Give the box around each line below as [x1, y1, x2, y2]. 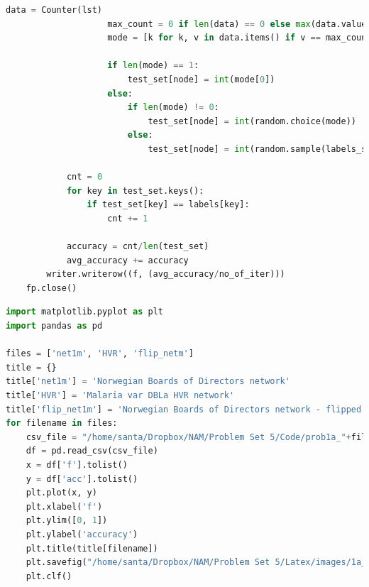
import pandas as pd [6, 321, 103, 331]
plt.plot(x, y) [26, 488, 97, 498]
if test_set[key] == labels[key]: [87, 199, 250, 210]
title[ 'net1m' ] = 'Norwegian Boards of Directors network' [6, 376, 290, 387]
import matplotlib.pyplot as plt [6, 307, 163, 317]
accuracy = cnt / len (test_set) [66, 241, 209, 252]
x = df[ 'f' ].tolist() [26, 460, 128, 470]
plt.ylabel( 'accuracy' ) [26, 529, 138, 539]
